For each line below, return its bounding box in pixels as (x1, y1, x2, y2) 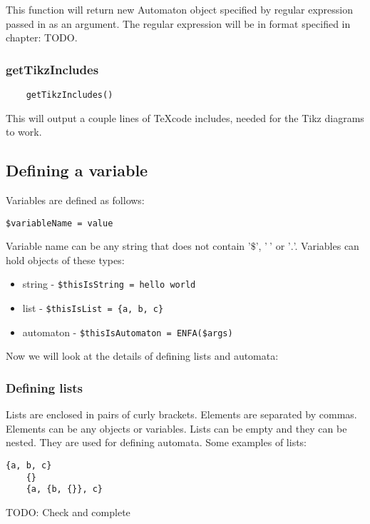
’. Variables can (293, 238, 359, 253)
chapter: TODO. (6, 30, 78, 45)
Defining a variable (6, 159, 148, 181)
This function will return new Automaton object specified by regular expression (6, 2, 354, 16)
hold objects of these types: (6, 252, 125, 267)
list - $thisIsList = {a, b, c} (22, 301, 164, 316)
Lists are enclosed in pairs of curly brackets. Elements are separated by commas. (6, 407, 357, 422)
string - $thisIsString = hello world (22, 276, 196, 291)
